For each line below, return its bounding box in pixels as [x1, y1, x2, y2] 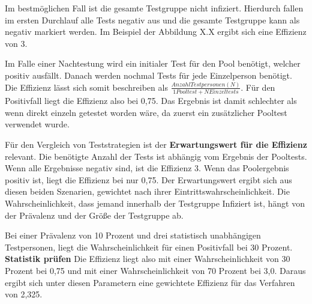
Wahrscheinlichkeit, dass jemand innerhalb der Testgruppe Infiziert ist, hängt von [5, 196, 305, 209]
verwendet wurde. [5, 118, 70, 130]
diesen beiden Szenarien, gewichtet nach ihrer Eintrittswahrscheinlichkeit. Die [5, 185, 290, 198]
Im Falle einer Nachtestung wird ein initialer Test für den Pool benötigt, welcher [5, 57, 301, 70]
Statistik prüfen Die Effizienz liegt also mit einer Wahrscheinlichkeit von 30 [5, 252, 290, 265]
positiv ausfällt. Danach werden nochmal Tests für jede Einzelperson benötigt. [5, 68, 292, 81]
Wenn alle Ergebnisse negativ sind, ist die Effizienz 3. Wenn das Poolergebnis [5, 162, 289, 174]
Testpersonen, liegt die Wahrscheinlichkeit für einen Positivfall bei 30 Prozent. [5, 240, 293, 253]
